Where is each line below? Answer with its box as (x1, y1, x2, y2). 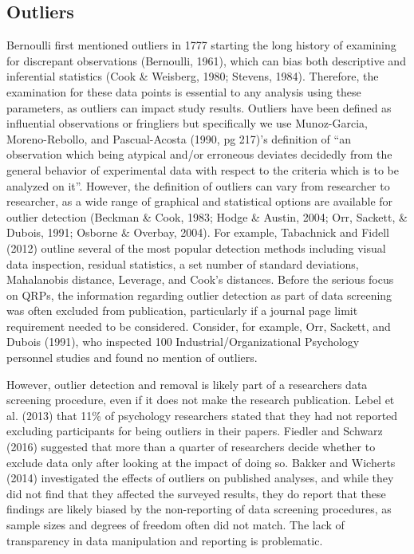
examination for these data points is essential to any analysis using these (6, 83, 361, 100)
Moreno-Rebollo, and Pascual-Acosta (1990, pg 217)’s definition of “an (6, 130, 351, 147)
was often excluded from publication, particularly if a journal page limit (6, 302, 358, 319)
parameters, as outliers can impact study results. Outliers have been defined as (6, 99, 392, 116)
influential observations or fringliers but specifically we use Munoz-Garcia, (6, 115, 368, 132)
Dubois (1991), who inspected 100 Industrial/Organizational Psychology (6, 333, 360, 350)
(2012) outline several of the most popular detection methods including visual (6, 239, 386, 256)
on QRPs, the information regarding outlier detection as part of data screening (6, 286, 392, 303)
